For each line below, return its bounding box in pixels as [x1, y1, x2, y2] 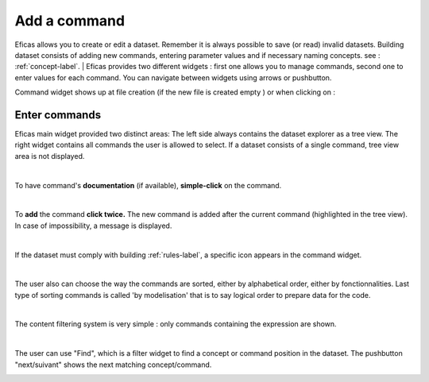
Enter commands [14, 108, 102, 122]
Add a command [14, 12, 126, 29]
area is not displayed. [14, 151, 85, 160]
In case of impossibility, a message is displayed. [14, 221, 172, 230]
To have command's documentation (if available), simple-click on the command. [14, 180, 282, 190]
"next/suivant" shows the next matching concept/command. [14, 360, 212, 369]
